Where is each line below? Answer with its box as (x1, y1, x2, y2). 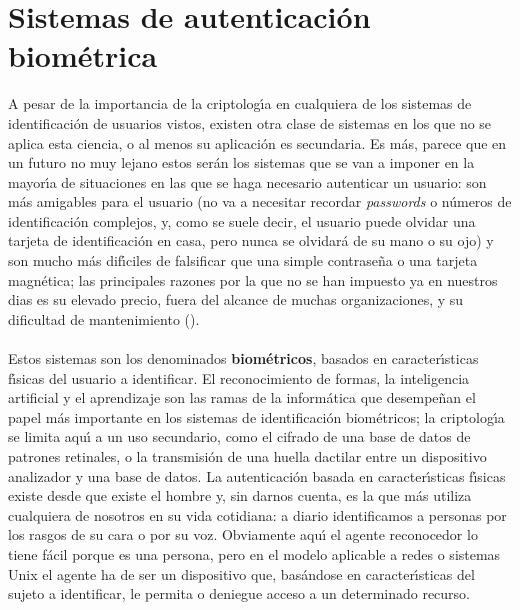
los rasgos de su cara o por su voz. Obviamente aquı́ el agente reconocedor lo (8, 524, 478, 545)
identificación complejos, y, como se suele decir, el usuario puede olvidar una (8, 210, 476, 231)
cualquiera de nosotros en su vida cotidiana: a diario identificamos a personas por (8, 504, 507, 525)
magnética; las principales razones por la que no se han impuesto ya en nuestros (8, 269, 498, 290)
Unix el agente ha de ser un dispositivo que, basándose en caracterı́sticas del (8, 563, 475, 584)
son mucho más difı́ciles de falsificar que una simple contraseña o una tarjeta (8, 250, 478, 271)
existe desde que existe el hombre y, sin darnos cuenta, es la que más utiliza (8, 485, 472, 506)
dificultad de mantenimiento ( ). (8, 308, 200, 329)
